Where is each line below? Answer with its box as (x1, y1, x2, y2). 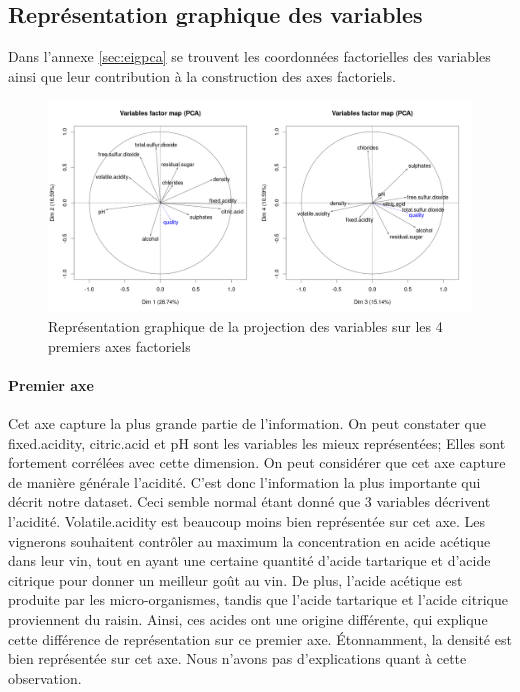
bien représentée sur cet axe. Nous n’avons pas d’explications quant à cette (8, 648, 467, 669)
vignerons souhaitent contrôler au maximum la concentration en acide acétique (8, 530, 491, 551)
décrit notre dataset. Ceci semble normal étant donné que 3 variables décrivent (8, 491, 491, 512)
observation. (8, 667, 82, 688)
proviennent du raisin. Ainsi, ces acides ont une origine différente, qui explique (8, 608, 488, 629)
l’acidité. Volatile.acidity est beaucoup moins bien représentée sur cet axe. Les (8, 510, 486, 531)
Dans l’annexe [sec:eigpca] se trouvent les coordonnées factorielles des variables (8, 46, 491, 67)
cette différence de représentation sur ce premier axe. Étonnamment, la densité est (8, 628, 512, 649)
